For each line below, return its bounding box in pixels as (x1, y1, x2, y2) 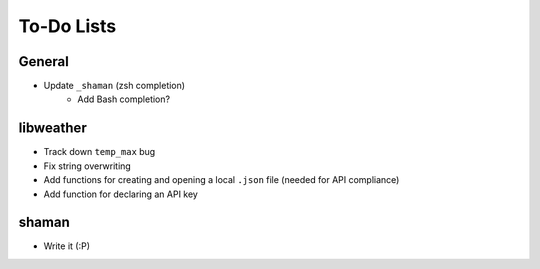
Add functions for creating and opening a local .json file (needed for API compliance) (43, 174, 400, 186)
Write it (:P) (43, 240, 90, 252)
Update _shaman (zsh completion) (43, 80, 185, 92)
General (18, 53, 70, 70)
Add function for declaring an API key (43, 188, 199, 200)
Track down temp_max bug (43, 146, 156, 158)
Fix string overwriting (43, 160, 132, 172)
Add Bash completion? (77, 93, 170, 105)
